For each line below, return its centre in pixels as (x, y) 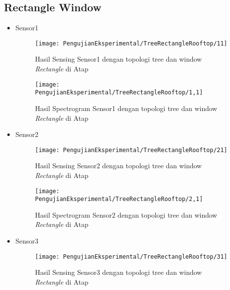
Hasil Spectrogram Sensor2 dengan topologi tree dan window (126, 214)
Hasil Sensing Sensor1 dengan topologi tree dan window (118, 59)
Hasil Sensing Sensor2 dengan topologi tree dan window (118, 166)
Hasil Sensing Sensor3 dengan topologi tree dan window (118, 272)
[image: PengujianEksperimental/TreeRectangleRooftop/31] (131, 257)
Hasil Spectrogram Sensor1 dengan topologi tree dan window (126, 108)
